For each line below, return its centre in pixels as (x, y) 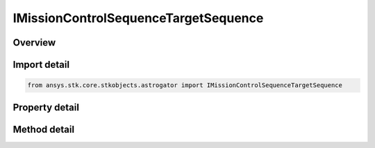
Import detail (41, 65)
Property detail (46, 107)
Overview (34, 43)
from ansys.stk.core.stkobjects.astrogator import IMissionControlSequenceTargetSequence (185, 85)
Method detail (44, 129)
